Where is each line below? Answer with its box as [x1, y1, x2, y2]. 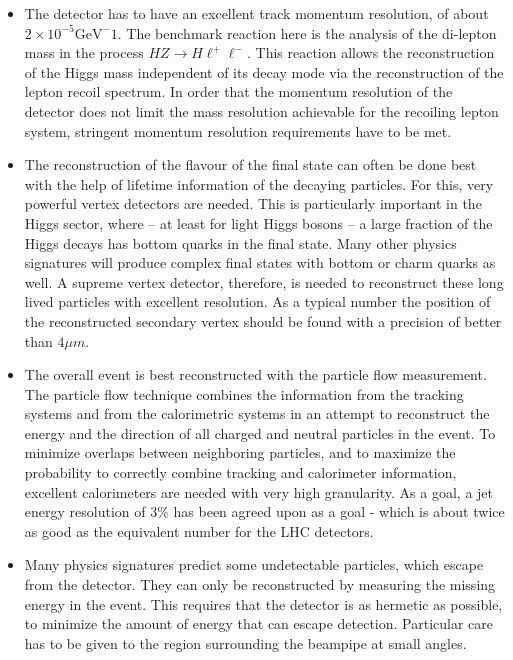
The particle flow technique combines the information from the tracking [24, 383, 464, 404]
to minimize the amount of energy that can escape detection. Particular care [24, 613, 494, 634]
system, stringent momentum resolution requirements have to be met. [24, 120, 452, 141]
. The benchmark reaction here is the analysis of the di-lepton [117, 22, 497, 43]
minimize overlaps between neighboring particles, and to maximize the [24, 442, 456, 463]
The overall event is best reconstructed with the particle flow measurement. [24, 364, 487, 385]
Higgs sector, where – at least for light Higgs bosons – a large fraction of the [24, 212, 493, 233]
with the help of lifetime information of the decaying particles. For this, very [24, 173, 494, 194]
